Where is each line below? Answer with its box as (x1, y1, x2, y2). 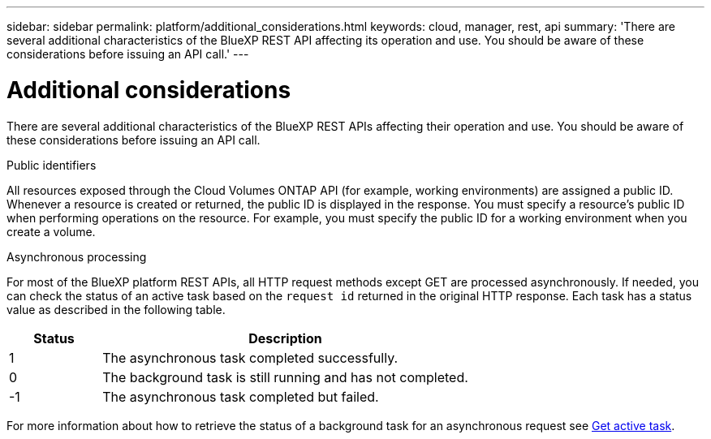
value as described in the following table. (6, 302, 226, 316)
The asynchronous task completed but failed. (102, 388, 379, 405)
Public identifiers (6, 157, 97, 172)
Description (248, 329, 322, 346)
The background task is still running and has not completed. (102, 368, 468, 385)
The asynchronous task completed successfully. (102, 349, 399, 366)
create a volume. (6, 224, 96, 239)
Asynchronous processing (6, 249, 147, 264)
